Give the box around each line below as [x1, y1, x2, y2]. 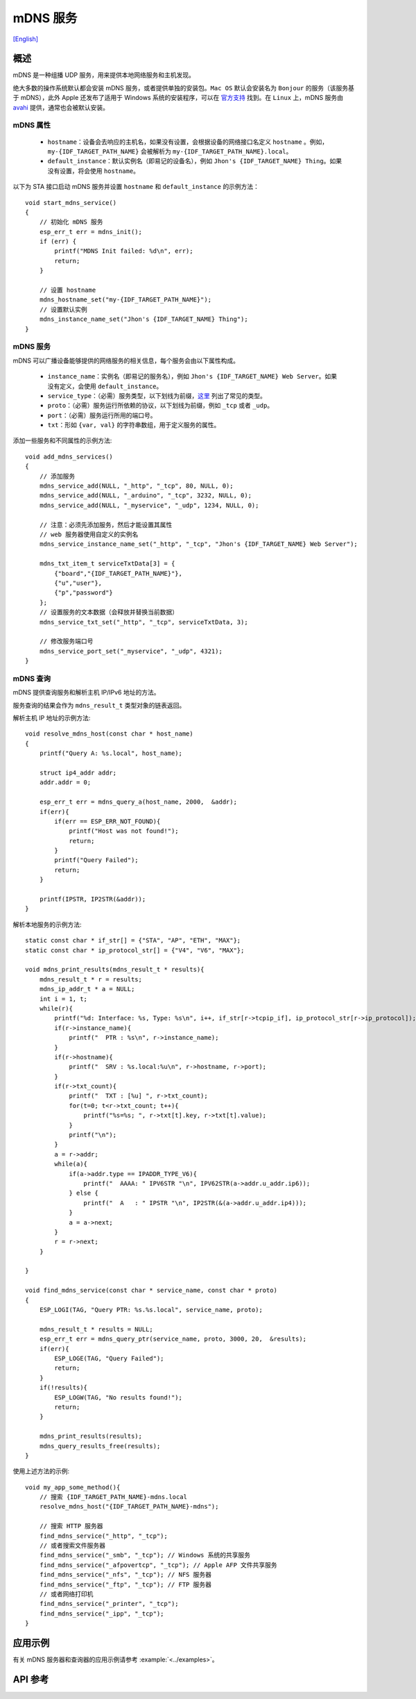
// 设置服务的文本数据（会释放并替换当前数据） [39, 608, 178, 616]
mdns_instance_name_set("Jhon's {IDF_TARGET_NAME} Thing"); [39, 315, 249, 323]
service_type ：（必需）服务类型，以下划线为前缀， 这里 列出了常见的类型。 [47, 391, 267, 399]
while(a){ [54, 1160, 88, 1168]
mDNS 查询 [12, 674, 51, 683]
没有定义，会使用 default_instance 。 [47, 382, 163, 390]
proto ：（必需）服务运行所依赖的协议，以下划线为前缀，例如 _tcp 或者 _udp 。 [47, 401, 274, 410]
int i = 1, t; [39, 995, 88, 1003]
